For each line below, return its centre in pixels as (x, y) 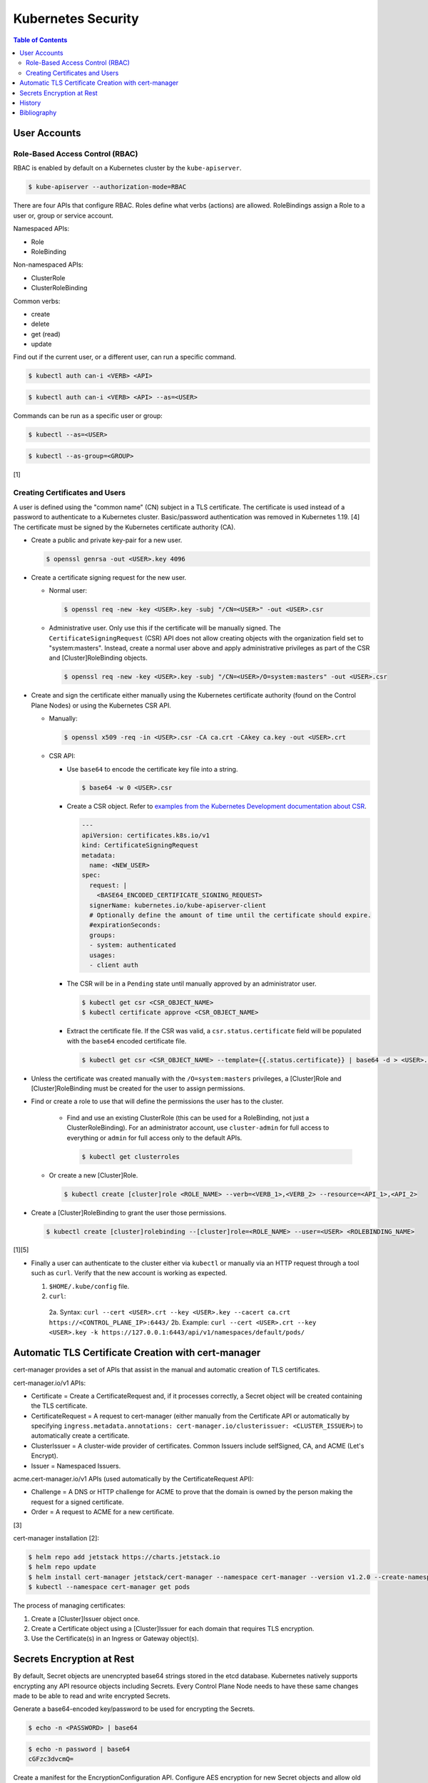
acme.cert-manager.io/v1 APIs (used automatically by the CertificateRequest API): (133, 1479)
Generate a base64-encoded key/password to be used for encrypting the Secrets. (134, 1709)
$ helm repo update (62, 1567)
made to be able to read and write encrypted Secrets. (92, 1696)
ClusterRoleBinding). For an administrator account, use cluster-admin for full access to (198, 1128)
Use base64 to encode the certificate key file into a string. (152, 769)
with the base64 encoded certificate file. (127, 1041)
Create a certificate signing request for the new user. (109, 577)
